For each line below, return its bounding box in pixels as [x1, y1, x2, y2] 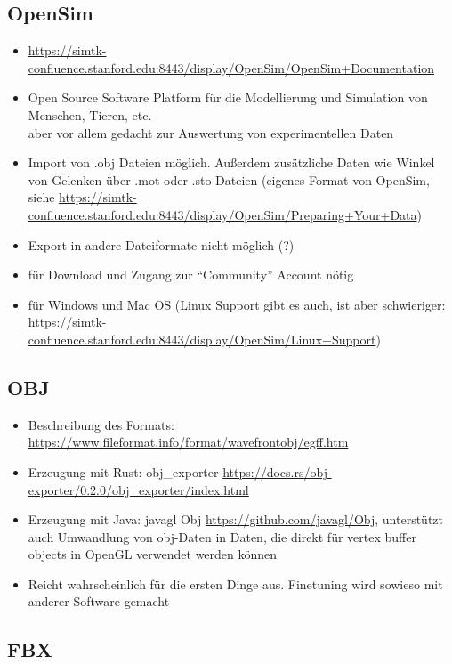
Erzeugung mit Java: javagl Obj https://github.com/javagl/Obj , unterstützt [28, 510, 443, 529]
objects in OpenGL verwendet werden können [28, 545, 278, 563]
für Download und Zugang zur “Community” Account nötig [28, 265, 354, 284]
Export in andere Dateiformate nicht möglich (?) [28, 235, 295, 254]
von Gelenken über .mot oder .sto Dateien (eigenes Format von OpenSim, [28, 170, 430, 189]
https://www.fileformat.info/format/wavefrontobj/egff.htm [28, 433, 349, 451]
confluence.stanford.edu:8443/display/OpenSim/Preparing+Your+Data [28, 205, 417, 223]
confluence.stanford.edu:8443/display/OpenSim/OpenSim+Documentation [28, 58, 435, 77]
